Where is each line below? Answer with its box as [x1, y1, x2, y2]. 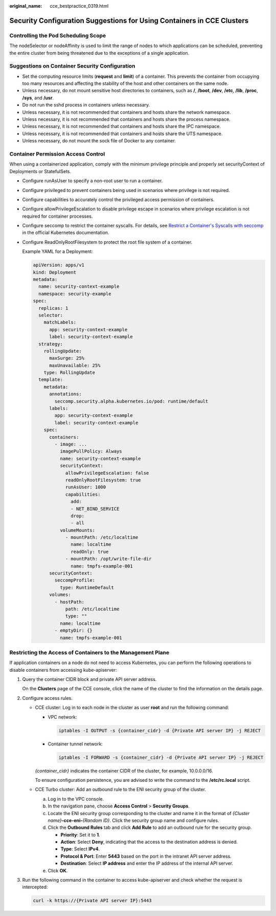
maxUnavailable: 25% [49, 363, 101, 368]
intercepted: [22, 884, 48, 890]
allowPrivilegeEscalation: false [65, 470, 149, 476]
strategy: [38, 341, 63, 347]
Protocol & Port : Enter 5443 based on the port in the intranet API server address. [60, 853, 232, 859]
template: [38, 377, 63, 382]
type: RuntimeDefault [59, 584, 114, 590]
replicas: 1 [38, 305, 68, 311]
